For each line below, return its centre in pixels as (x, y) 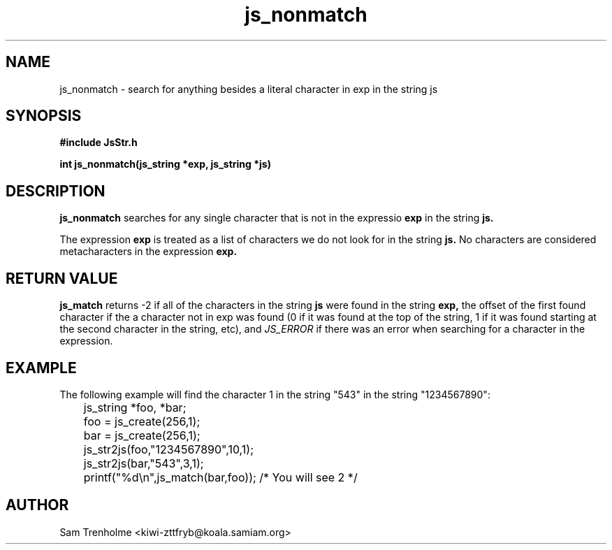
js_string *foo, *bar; (135, 407)
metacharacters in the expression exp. (148, 252)
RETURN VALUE (62, 278)
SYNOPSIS (44, 116)
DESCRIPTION (56, 191)
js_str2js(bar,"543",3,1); (144, 463)
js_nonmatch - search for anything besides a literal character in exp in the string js (249, 89)
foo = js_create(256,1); (142, 421)
